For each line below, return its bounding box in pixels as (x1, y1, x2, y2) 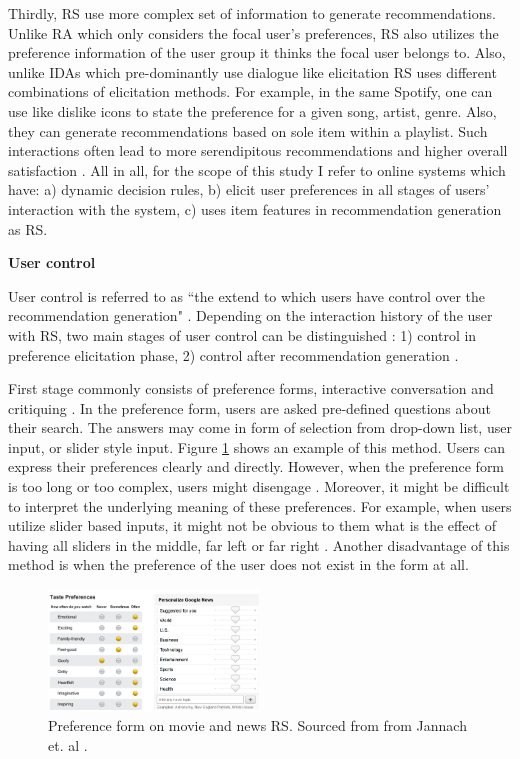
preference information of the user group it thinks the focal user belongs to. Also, (8, 42, 506, 63)
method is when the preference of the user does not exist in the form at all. (8, 554, 469, 575)
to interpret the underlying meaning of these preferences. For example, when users (8, 495, 512, 516)
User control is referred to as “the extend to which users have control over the (8, 285, 486, 306)
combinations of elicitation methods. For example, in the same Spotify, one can (8, 81, 493, 102)
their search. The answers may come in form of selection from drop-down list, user (8, 417, 512, 438)
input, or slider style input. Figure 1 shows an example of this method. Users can (8, 436, 506, 457)
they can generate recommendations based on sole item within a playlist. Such (8, 120, 488, 141)
